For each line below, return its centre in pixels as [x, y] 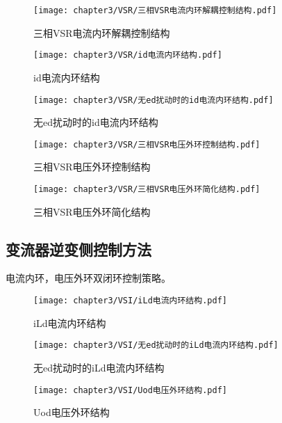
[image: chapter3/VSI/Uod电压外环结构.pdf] [130, 390]
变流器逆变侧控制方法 [78, 249]
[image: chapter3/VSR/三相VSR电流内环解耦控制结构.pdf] [155, 10]
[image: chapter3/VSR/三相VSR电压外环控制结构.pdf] [147, 144]
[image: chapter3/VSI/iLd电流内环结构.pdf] [130, 301]
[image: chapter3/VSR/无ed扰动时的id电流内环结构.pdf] [154, 100]
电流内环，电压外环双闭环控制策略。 [88, 278]
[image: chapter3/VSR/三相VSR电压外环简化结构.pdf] [147, 189]
